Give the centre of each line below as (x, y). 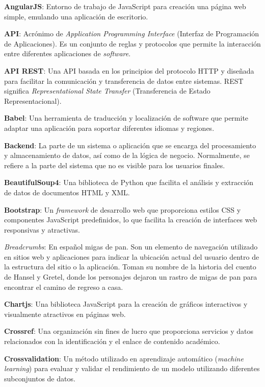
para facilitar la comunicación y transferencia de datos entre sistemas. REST (124, 81)
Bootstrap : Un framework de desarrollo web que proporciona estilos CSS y (123, 209)
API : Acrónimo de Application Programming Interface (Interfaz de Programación (132, 33)
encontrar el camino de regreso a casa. (64, 287)
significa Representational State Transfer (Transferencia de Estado (107, 91)
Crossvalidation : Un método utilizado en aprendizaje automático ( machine (124, 358)
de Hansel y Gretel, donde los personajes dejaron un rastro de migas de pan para (131, 277)
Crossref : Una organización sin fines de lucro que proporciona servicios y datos (129, 331)
